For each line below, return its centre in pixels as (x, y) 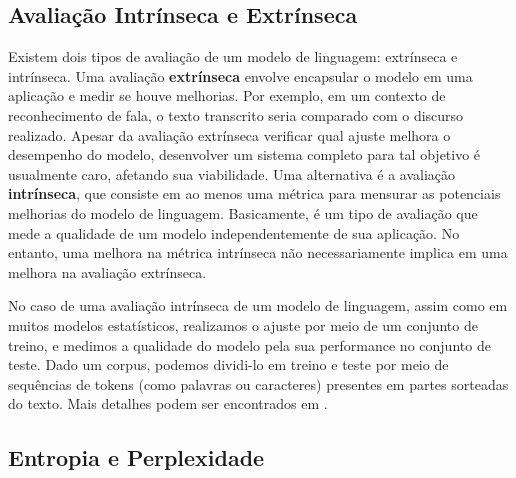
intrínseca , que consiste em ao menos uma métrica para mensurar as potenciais (254, 193)
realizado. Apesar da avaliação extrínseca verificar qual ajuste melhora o (229, 134)
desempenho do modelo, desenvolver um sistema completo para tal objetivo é (244, 154)
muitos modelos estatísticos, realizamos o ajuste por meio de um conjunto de (243, 324)
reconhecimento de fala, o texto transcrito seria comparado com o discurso (236, 114)
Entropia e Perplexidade (136, 457)
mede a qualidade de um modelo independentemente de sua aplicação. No (234, 232)
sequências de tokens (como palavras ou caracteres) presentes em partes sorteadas (258, 383)
